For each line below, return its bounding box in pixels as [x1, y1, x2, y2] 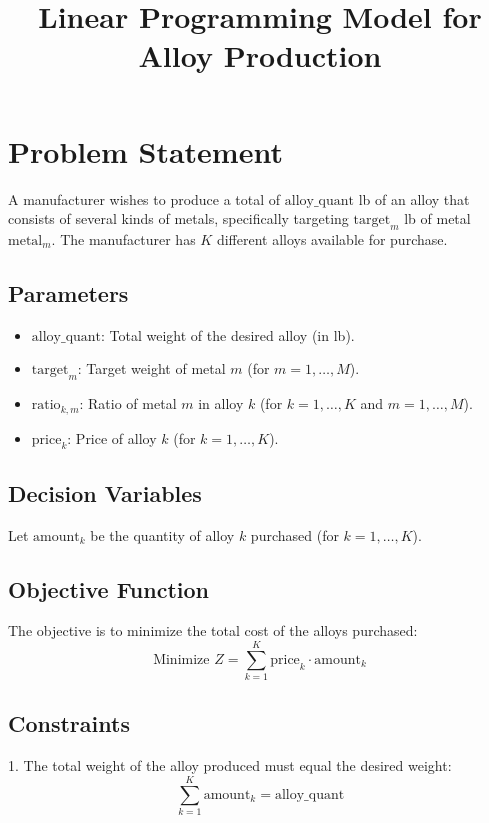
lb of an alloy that [358, 188, 470, 209]
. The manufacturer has [51, 228, 196, 249]
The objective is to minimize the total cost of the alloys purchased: [8, 620, 418, 641]
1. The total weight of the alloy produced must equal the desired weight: [8, 755, 452, 776]
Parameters [8, 277, 129, 308]
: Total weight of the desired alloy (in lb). [101, 324, 355, 345]
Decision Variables [8, 477, 202, 508]
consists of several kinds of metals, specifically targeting [8, 208, 349, 229]
